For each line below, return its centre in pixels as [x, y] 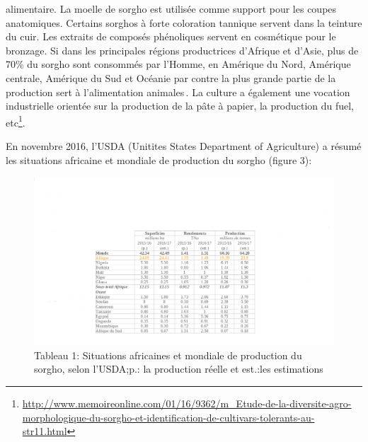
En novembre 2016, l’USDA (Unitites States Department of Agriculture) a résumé [184, 146]
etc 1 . [16, 121]
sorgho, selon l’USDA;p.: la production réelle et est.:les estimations [179, 369]
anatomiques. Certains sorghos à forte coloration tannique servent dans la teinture [184, 22]
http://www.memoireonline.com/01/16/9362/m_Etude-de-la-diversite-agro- [187, 403]
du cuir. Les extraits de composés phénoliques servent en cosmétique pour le [171, 36]
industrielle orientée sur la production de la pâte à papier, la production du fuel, [180, 106]
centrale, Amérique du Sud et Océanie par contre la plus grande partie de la [171, 77]
